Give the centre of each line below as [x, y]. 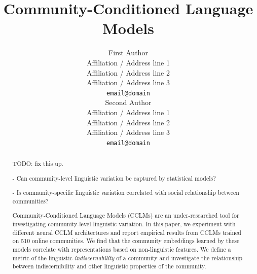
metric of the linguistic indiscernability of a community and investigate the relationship [127, 258]
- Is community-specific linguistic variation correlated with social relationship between [126, 193]
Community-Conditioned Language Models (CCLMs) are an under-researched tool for [126, 215]
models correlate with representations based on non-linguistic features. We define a [122, 249]
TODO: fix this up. [38, 164]
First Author [128, 53]
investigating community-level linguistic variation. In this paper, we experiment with [124, 224]
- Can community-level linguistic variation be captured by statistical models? [114, 178]
